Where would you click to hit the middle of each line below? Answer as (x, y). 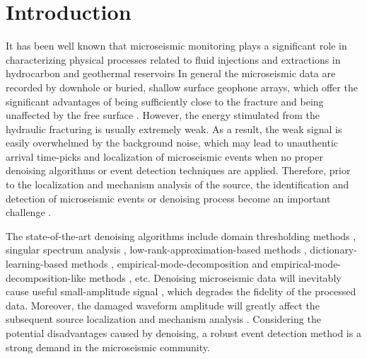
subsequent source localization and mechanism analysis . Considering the (163, 319)
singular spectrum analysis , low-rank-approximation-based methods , (156, 250)
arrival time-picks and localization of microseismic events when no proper (164, 156)
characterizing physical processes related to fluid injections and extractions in (173, 59)
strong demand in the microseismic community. (108, 347)
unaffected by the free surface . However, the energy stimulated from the (163, 115)
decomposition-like (46, 277)
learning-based (37, 264)
